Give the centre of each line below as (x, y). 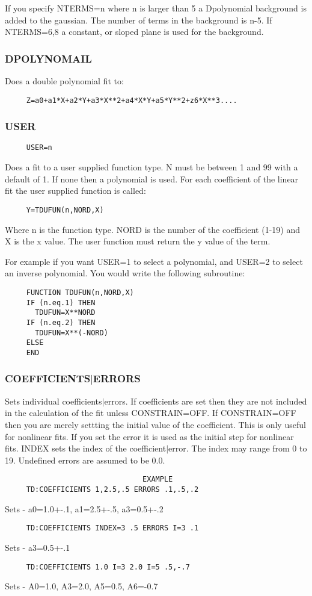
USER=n (39, 148)
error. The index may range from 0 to (238, 448)
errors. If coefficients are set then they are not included (206, 401)
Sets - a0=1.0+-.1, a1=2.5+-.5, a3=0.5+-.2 (84, 508)
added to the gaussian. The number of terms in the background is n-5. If (139, 20)
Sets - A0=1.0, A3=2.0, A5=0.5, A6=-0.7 (81, 586)
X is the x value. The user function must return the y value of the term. (138, 241)
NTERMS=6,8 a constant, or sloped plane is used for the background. (134, 32)
